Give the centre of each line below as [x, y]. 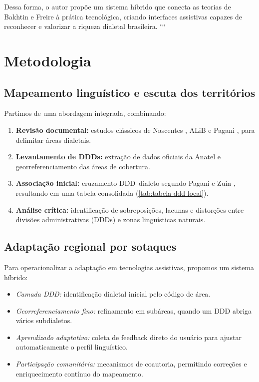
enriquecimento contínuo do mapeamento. [79, 373]
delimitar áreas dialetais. [53, 140]
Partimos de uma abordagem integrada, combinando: [85, 113]
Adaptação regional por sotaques [90, 246]
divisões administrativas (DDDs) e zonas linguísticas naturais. [111, 219]
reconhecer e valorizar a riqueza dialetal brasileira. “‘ [85, 26]
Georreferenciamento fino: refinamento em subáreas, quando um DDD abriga [134, 310]
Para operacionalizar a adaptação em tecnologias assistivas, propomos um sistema [129, 267]
